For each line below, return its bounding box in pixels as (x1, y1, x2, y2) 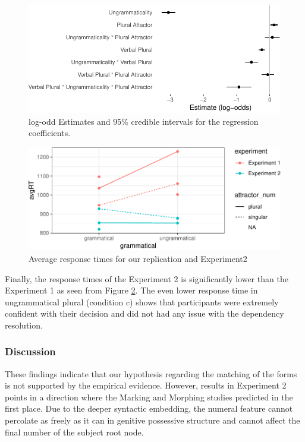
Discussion (5, 344, 56, 359)
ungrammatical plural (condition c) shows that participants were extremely (5, 295, 279, 308)
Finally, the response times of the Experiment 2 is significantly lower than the (5, 272, 288, 285)
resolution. (5, 318, 43, 331)
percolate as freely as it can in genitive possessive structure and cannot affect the (5, 414, 300, 427)
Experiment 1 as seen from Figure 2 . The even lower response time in (5, 284, 258, 296)
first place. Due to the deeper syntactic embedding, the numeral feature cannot (5, 402, 293, 415)
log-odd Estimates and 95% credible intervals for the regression (29, 115, 259, 127)
